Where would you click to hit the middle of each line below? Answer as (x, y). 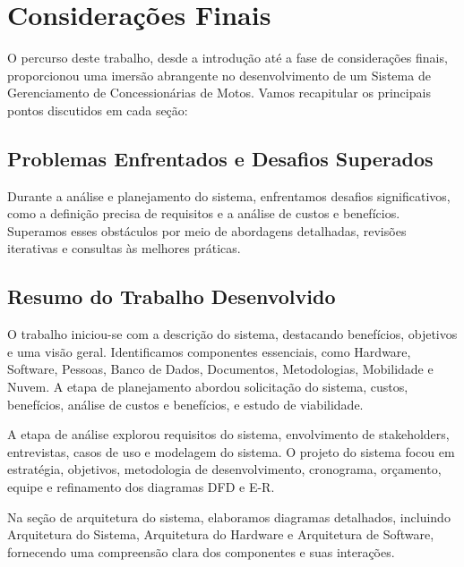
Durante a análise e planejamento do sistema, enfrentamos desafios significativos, (229, 195)
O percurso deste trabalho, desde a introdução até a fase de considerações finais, (228, 58)
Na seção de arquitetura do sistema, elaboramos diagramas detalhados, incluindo (229, 516)
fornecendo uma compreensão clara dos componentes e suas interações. (201, 551)
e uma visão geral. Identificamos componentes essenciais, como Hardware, (209, 351)
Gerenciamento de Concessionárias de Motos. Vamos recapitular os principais (219, 93)
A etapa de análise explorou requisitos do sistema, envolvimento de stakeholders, (228, 434)
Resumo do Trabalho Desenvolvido (172, 296)
